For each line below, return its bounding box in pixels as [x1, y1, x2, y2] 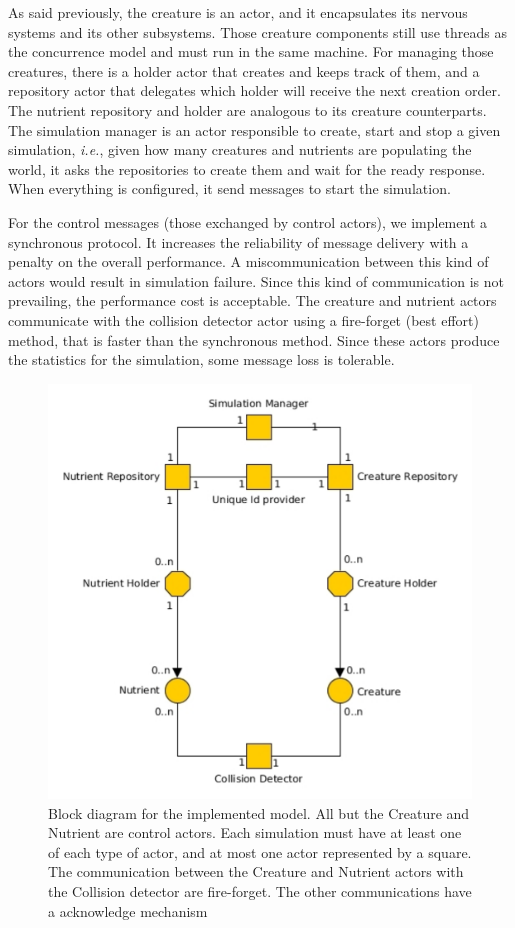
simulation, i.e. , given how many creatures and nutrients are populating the [8, 139, 472, 160]
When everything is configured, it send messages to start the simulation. [8, 178, 451, 199]
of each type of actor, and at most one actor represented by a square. [48, 841, 472, 862]
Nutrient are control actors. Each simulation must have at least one [48, 822, 462, 843]
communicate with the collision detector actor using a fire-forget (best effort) [8, 309, 479, 330]
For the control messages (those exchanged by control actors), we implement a [8, 211, 487, 232]
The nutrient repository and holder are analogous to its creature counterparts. [8, 99, 487, 120]
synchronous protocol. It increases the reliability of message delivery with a [8, 231, 469, 252]
